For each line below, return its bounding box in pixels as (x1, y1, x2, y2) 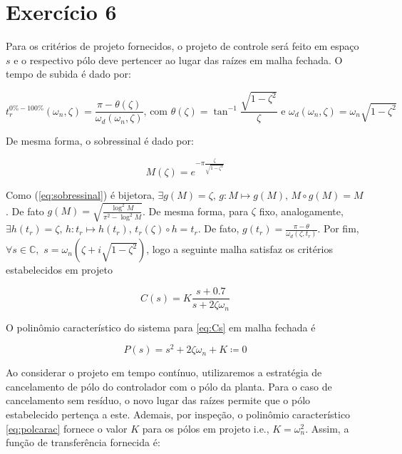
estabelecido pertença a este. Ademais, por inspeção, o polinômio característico (6, 407, 351, 422)
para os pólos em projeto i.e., (142, 421, 269, 435)
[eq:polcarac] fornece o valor (6, 421, 128, 435)
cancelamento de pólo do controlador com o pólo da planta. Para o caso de (6, 378, 332, 393)
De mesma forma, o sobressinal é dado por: (6, 133, 194, 148)
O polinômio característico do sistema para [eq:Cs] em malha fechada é (6, 319, 316, 334)
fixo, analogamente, (259, 203, 344, 218)
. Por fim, (317, 221, 359, 236)
